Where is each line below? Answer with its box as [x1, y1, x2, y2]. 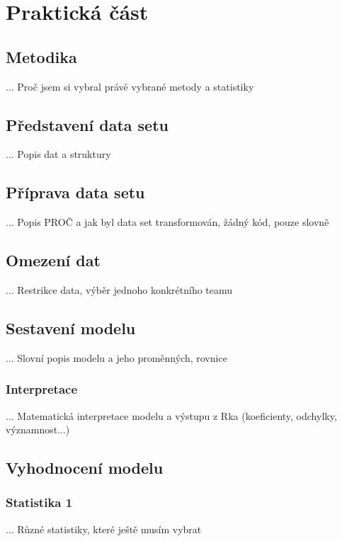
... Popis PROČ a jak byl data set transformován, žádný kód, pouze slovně [6, 215, 329, 229]
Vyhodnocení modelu [6, 457, 164, 479]
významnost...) [6, 422, 70, 437]
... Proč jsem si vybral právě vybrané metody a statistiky [6, 79, 254, 93]
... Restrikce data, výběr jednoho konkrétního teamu [6, 282, 233, 297]
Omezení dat [6, 249, 101, 271]
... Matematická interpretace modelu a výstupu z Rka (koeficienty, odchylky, [6, 408, 337, 423]
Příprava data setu [6, 181, 145, 203]
